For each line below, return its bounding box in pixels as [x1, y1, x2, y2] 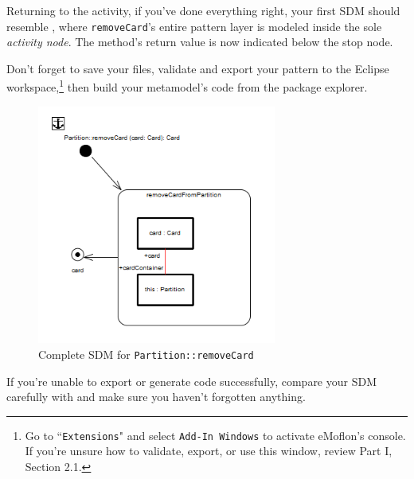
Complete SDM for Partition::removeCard [38, 345, 254, 362]
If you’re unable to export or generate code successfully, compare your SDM [6, 372, 377, 389]
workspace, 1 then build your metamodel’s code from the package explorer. [6, 76, 368, 95]
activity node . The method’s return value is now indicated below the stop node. [6, 33, 393, 50]
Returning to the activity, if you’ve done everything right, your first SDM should [6, 2, 400, 18]
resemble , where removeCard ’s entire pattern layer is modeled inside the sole [6, 18, 382, 34]
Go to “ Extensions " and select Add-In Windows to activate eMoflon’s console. [25, 426, 406, 443]
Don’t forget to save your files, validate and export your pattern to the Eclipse [6, 60, 389, 76]
